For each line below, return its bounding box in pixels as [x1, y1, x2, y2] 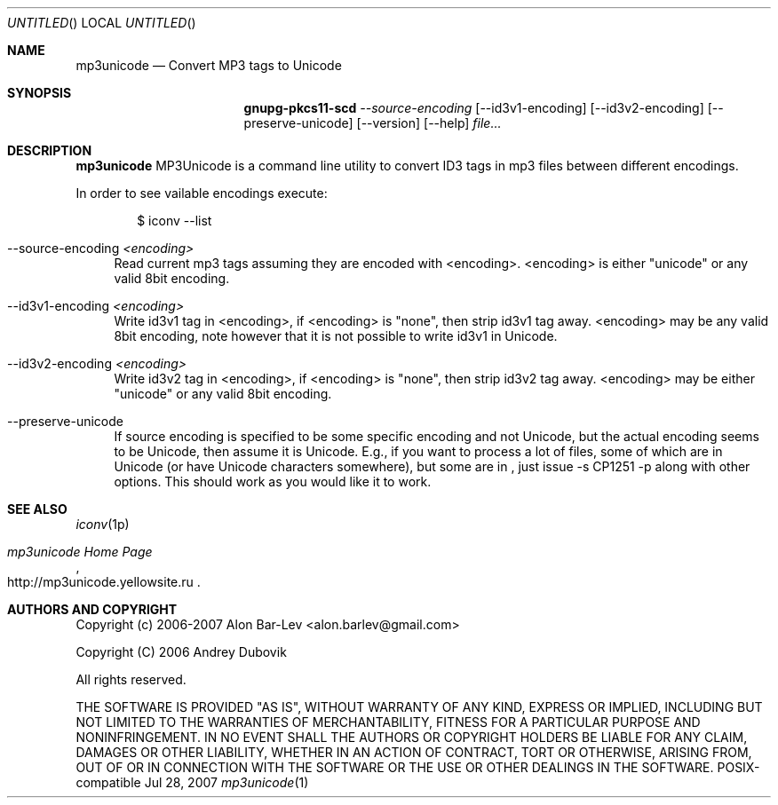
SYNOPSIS [7, 85, 72, 100]
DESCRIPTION [7, 143, 92, 158]
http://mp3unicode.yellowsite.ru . [7, 574, 201, 589]
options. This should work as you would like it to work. [114, 474, 432, 489]
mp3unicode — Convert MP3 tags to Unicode [75, 58, 342, 73]
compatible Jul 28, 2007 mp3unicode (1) [75, 775, 309, 790]
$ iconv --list [137, 213, 212, 228]
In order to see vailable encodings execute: [75, 185, 328, 201]
